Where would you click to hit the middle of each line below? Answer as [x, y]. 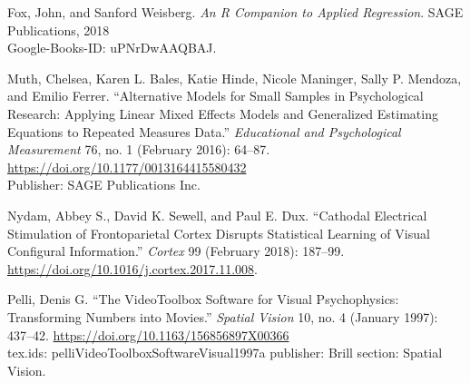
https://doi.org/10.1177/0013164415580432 [127, 167]
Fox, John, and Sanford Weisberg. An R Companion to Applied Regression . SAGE [235, 12]
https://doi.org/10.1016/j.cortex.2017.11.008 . [132, 268]
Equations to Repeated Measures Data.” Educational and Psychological [204, 131]
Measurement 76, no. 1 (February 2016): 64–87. [139, 149]
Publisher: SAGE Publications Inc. [104, 185]
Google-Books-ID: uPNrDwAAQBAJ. [112, 48]
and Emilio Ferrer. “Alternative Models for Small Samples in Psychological [215, 96]
